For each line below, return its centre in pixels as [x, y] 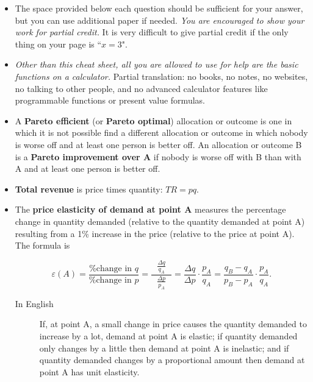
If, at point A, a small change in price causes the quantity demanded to [173, 324]
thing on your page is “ [58, 44]
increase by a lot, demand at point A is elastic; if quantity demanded [168, 335]
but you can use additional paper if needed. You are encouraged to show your [160, 20]
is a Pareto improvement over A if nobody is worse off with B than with [158, 156]
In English [34, 303]
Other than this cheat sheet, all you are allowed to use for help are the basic [156, 64]
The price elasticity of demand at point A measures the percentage [150, 209]
